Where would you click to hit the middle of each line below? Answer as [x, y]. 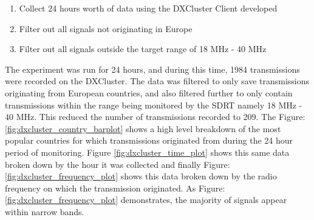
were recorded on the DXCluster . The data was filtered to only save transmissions [157, 81]
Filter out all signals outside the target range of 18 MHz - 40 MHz [143, 49]
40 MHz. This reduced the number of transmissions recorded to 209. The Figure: [155, 117]
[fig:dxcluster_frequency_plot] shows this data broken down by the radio [141, 176]
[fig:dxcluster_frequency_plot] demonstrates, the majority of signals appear [146, 200]
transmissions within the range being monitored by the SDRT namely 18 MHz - [154, 105]
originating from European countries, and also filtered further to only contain [149, 92]
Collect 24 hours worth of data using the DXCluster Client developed [148, 8]
